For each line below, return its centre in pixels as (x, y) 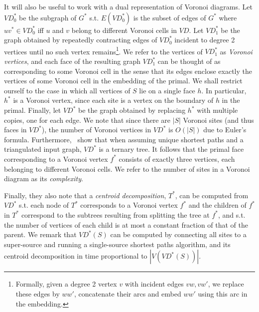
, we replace (226, 284)
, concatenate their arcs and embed (128, 293)
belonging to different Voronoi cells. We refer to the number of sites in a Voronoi (127, 168)
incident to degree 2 (205, 40)
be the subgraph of (48, 17)
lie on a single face (167, 90)
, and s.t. (232, 214)
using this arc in (223, 293)
